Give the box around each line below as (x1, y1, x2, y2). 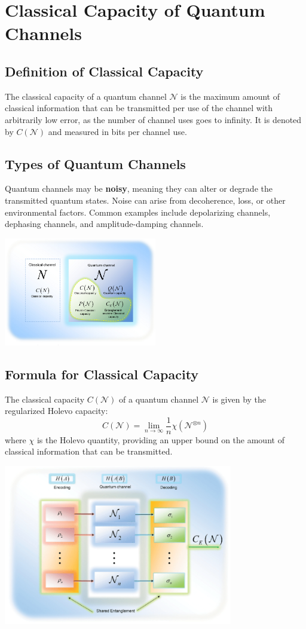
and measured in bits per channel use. (48, 125, 187, 137)
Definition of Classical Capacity (5, 62, 204, 80)
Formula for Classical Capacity (5, 364, 199, 383)
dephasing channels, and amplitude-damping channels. (5, 217, 204, 230)
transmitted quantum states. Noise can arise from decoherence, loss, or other (5, 194, 286, 206)
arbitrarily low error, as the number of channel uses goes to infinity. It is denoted (5, 113, 302, 125)
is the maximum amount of (180, 90, 280, 102)
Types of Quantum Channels (5, 154, 186, 173)
